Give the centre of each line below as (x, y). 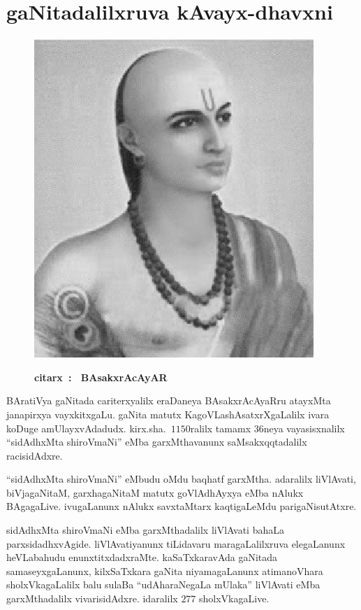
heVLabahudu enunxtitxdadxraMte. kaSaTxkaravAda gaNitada (142, 557)
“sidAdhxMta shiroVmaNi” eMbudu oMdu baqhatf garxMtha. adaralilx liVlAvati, (181, 479)
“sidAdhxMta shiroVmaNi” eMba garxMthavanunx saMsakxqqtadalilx (157, 442)
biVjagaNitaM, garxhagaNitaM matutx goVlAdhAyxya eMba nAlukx (155, 492)
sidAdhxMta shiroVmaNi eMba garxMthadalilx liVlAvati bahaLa (145, 530)
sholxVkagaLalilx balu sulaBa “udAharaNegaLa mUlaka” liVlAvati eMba (163, 584)
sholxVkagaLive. (234, 598)
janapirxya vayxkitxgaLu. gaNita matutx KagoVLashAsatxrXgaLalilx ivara (168, 414)
